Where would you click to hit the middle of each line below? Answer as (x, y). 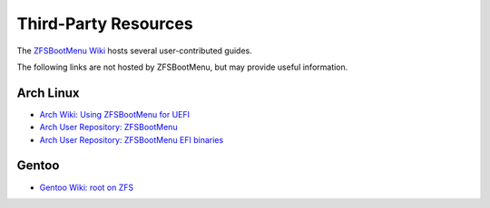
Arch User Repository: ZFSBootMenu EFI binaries (132, 139)
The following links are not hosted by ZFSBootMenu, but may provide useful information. (182, 67)
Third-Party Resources (105, 24)
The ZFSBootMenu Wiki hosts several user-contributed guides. (135, 51)
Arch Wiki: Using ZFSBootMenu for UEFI (115, 114)
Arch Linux (49, 93)
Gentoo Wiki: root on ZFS (87, 187)
